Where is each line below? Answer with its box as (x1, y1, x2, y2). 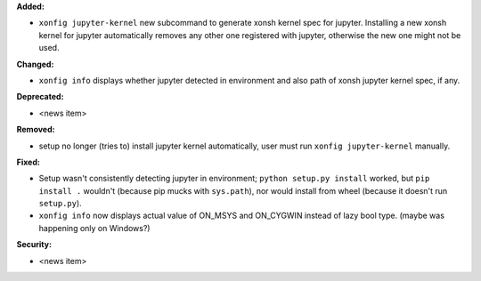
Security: (16, 239, 53, 250)
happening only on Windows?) (38, 222, 151, 233)
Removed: (16, 124, 55, 135)
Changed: (16, 59, 54, 69)
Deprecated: (16, 92, 64, 102)
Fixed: (16, 157, 40, 167)
